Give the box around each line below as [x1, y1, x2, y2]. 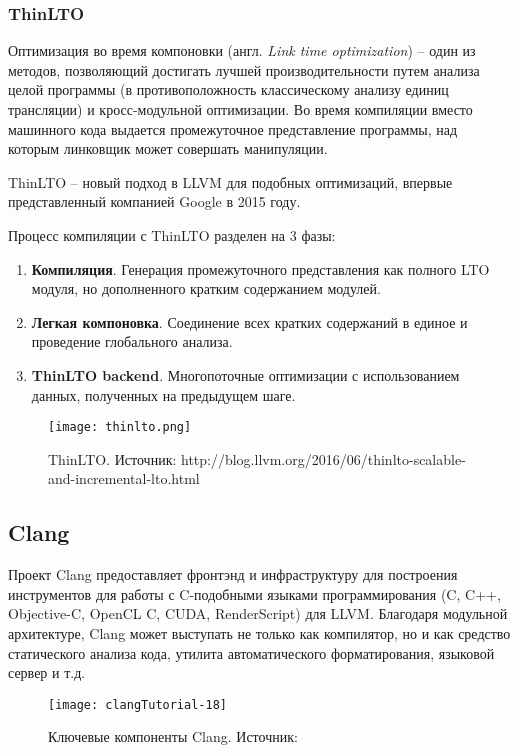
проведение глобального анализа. [31, 331, 233, 352]
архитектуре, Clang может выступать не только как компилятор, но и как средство [8, 622, 511, 643]
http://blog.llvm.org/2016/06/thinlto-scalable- [180, 448, 466, 469]
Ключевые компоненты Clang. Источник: [48, 726, 298, 747]
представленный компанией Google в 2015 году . [8, 191, 301, 212]
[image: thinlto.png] [48, 420, 192, 435]
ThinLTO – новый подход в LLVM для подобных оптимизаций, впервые [8, 171, 453, 192]
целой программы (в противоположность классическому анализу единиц [8, 79, 449, 100]
